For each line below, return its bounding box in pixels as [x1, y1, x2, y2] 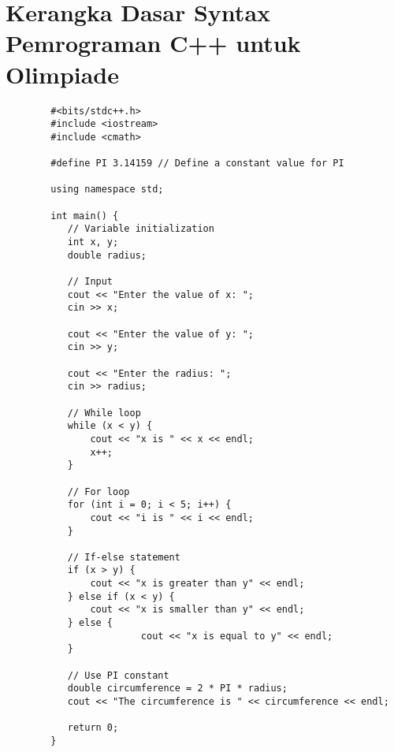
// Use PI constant [67, 669, 169, 681]
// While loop [67, 407, 141, 419]
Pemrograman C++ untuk [6, 27, 301, 59]
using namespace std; [50, 184, 164, 195]
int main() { [50, 210, 119, 222]
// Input [67, 276, 113, 288]
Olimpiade [6, 58, 120, 90]
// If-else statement [67, 551, 180, 563]
